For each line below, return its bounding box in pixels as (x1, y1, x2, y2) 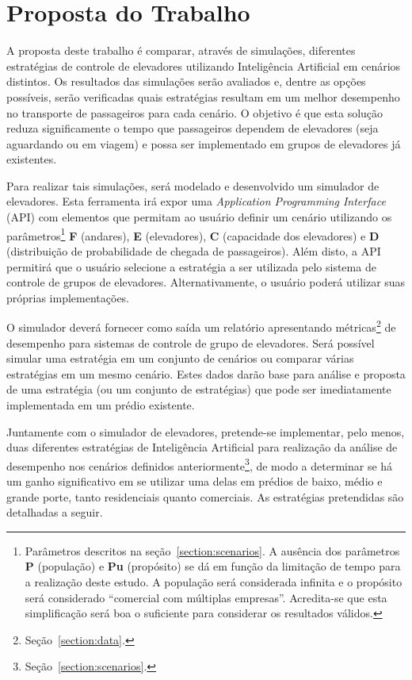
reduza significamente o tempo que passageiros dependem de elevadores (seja (6, 120, 379, 136)
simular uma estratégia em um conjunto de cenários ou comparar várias (6, 350, 354, 367)
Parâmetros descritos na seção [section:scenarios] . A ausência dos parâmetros (25, 542, 400, 559)
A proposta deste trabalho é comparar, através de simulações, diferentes (6, 42, 356, 59)
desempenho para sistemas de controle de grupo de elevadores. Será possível (6, 334, 375, 351)
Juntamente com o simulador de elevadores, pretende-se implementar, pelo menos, (6, 423, 405, 440)
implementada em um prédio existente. (6, 396, 195, 413)
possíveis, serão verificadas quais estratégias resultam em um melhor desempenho (6, 88, 400, 105)
